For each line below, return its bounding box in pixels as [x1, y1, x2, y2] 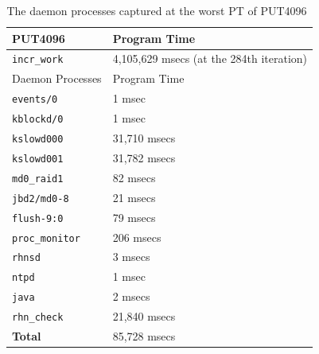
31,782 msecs [112, 149, 176, 165]
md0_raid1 [12, 173, 64, 185]
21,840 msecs [112, 308, 176, 325]
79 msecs [112, 208, 156, 225]
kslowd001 [12, 153, 64, 165]
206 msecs [112, 228, 161, 245]
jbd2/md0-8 [12, 193, 69, 204]
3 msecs [112, 248, 150, 265]
